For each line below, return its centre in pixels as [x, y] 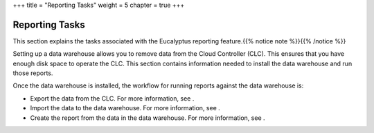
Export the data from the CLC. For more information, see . [112, 98]
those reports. [33, 73]
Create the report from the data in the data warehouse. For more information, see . [148, 118]
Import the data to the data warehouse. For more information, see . [125, 108]
